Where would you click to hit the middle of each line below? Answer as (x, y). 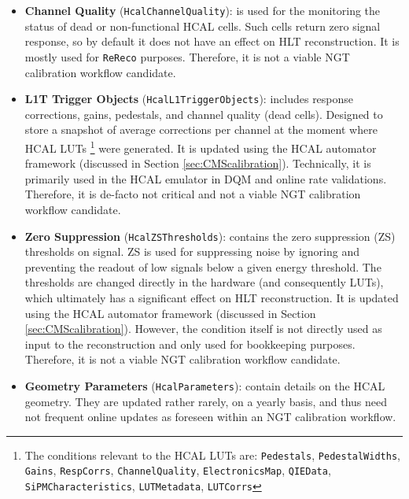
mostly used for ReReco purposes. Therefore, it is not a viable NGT (187, 56)
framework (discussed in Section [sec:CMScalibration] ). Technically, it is (198, 163)
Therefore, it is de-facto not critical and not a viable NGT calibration (193, 194)
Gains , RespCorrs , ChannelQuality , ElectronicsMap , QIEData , (178, 470)
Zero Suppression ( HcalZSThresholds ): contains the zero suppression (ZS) (210, 236)
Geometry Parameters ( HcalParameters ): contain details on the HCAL (205, 385)
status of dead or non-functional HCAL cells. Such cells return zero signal (203, 26)
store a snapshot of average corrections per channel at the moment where (201, 129)
